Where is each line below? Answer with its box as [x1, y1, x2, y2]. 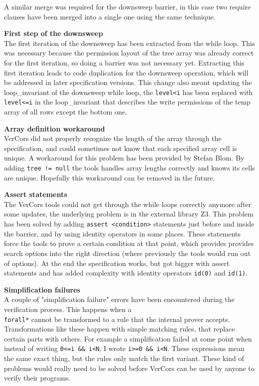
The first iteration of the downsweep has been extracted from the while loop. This [4, 37, 255, 48]
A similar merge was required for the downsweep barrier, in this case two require [4, 1, 251, 11]
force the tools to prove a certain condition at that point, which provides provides [4, 238, 254, 248]
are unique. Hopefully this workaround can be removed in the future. [4, 172, 215, 182]
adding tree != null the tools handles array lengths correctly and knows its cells [4, 162, 255, 173]
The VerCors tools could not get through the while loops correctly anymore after [4, 198, 252, 209]
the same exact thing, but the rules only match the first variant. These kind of [4, 353, 244, 363]
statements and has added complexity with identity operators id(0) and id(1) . [4, 267, 248, 278]
